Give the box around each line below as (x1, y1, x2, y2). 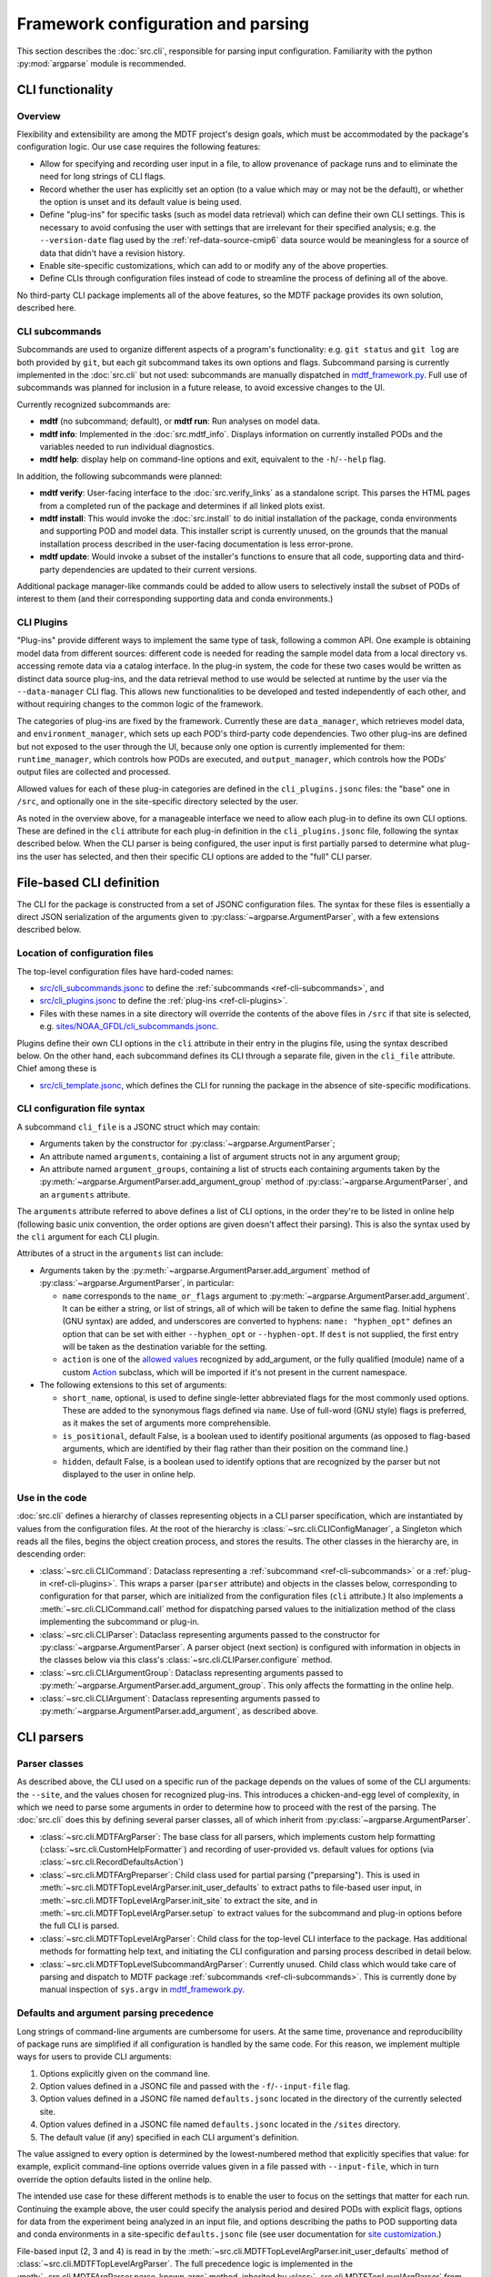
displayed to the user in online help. (62, 1468, 195, 1479)
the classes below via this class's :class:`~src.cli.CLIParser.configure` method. (39, 1654, 333, 1666)
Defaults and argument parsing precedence (16, 2006, 214, 2019)
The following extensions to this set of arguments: (39, 1380, 227, 1391)
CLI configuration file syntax (16, 1102, 145, 1115)
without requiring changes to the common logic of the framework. (16, 699, 264, 710)
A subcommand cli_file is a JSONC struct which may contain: (16, 1121, 261, 1132)
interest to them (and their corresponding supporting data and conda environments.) (16, 593, 334, 605)
